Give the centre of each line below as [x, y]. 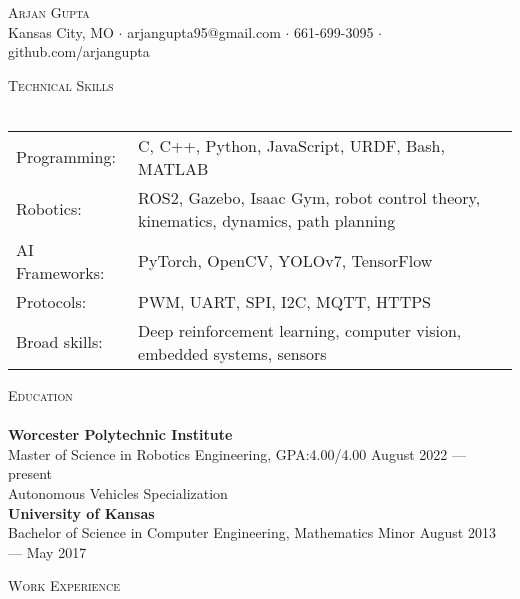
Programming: [66, 157]
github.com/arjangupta [79, 51]
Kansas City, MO [61, 31]
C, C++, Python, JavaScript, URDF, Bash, [291, 145]
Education [40, 394]
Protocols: [51, 301]
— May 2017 [47, 551]
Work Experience [64, 585]
